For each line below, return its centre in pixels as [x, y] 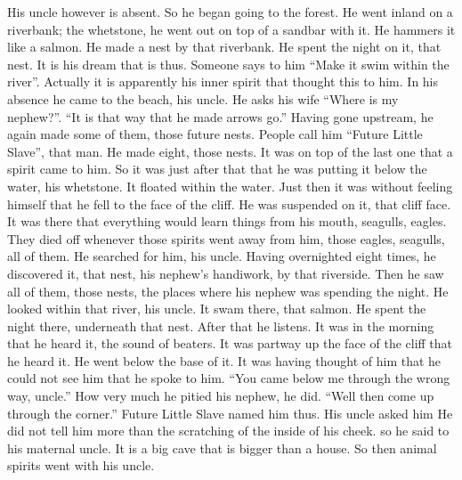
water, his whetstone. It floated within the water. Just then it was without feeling [230, 186]
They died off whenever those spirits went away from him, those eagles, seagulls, [226, 238]
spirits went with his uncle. [81, 465]
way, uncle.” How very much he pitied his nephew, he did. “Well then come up [221, 396]
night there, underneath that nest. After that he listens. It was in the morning [221, 325]
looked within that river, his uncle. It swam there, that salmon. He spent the [217, 309]
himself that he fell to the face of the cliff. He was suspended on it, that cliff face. [229, 203]
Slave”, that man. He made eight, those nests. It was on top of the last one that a [230, 151]
